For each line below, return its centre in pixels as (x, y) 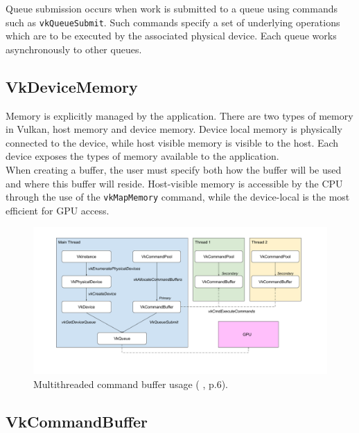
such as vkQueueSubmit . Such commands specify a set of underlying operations (173, 22)
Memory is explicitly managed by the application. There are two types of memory (179, 115)
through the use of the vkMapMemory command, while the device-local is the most (178, 197)
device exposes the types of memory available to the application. (142, 156)
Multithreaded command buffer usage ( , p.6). (131, 384)
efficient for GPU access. (58, 210)
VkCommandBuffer (77, 421)
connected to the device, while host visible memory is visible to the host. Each (172, 142)
